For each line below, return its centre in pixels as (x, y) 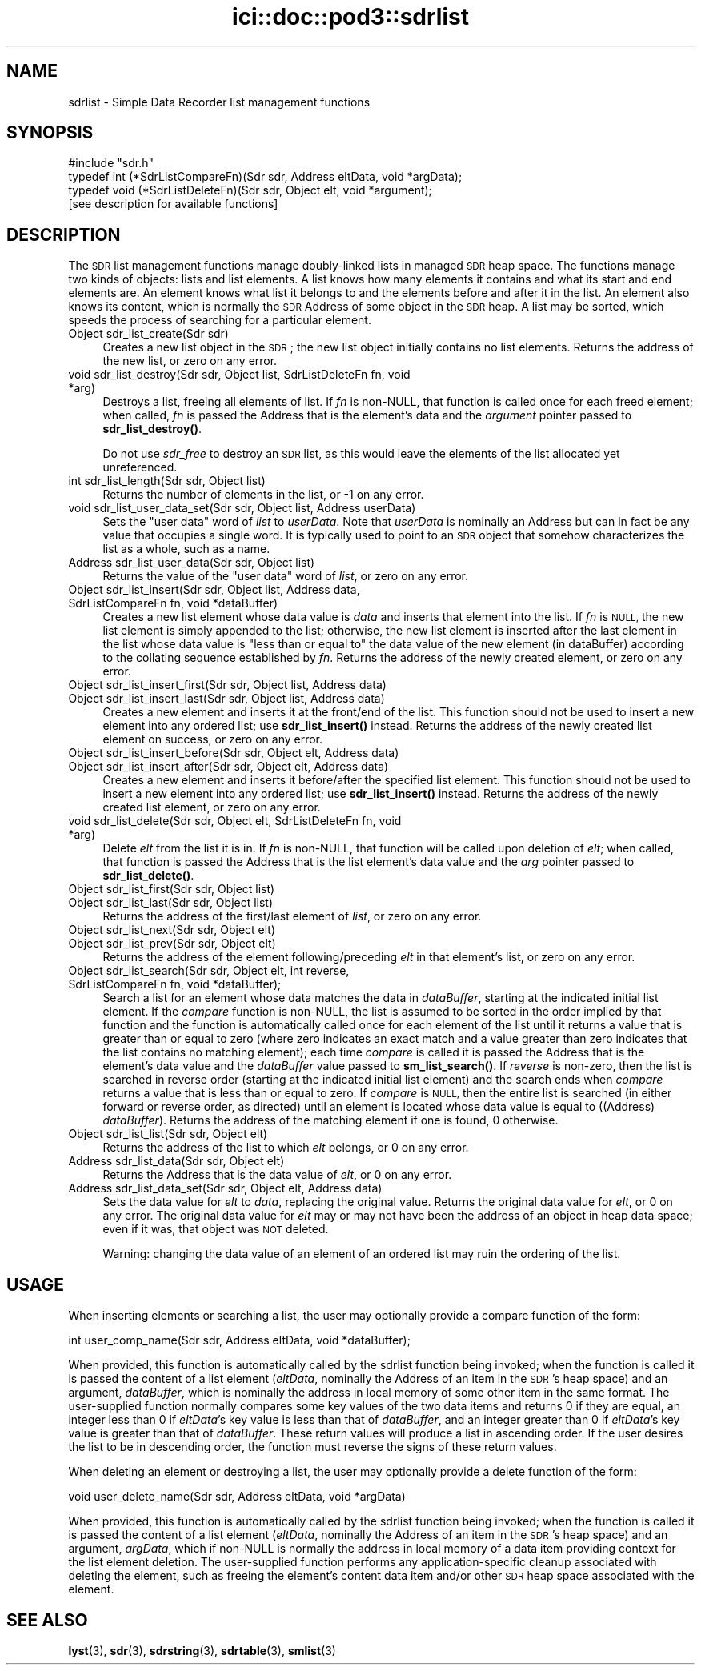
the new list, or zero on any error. (190, 361)
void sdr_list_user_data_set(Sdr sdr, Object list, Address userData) (242, 508)
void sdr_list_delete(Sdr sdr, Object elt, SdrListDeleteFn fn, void (235, 821)
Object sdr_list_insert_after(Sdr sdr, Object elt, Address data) (228, 767)
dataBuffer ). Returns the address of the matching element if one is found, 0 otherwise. (330, 1120)
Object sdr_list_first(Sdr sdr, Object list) (172, 889)
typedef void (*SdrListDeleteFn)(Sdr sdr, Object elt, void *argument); (250, 190)
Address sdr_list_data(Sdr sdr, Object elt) (176, 1161)
